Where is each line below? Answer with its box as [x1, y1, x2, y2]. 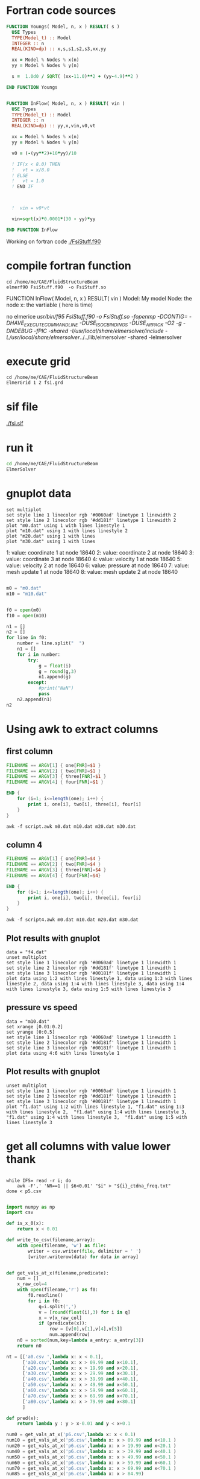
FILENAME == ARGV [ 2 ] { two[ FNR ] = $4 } [6, 861, 101, 868]
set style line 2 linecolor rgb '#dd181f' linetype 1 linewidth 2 [6, 517, 177, 524]
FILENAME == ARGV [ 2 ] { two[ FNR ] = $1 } [6, 768, 101, 774]
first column [6, 746, 53, 757]
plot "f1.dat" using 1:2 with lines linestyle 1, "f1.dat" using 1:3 [6, 1104, 185, 1110]
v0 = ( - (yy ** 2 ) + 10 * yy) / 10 [11, 150, 77, 156]
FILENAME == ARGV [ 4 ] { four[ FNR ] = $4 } [6, 873, 101, 879]
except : [28, 679, 47, 685]
